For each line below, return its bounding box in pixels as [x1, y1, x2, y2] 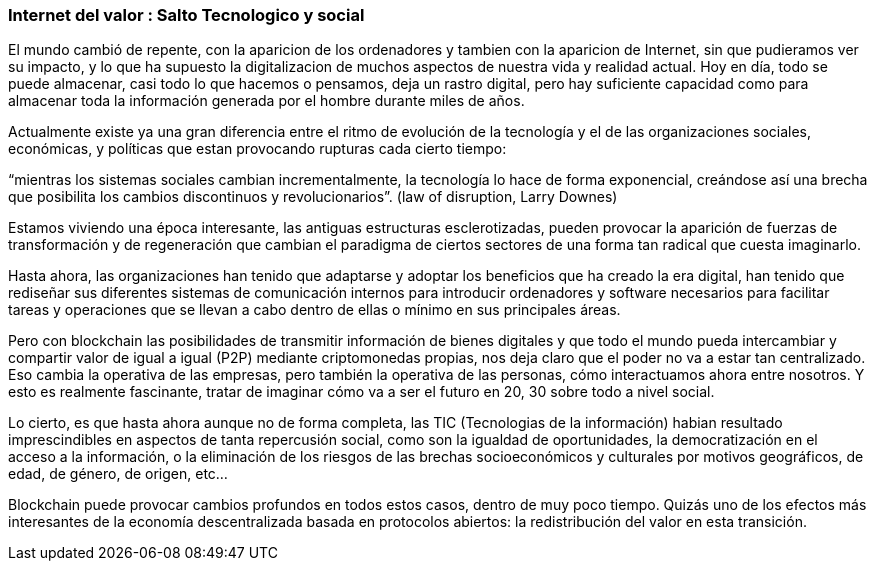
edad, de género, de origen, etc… [8, 465, 228, 483]
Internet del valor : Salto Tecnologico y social [8, 5, 365, 25]
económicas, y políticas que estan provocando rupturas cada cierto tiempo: [8, 140, 507, 158]
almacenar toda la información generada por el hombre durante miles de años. [8, 92, 525, 110]
